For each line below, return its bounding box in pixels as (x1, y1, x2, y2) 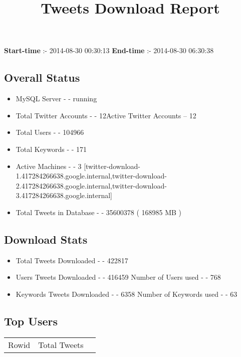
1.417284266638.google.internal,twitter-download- (16, 170, 167, 181)
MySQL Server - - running (16, 93, 97, 104)
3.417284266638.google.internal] (16, 190, 112, 201)
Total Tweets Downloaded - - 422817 (16, 255, 128, 265)
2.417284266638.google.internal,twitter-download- (16, 180, 167, 191)
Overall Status (4, 70, 80, 85)
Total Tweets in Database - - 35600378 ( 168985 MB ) (16, 207, 182, 217)
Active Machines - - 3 (16, 160, 82, 171)
